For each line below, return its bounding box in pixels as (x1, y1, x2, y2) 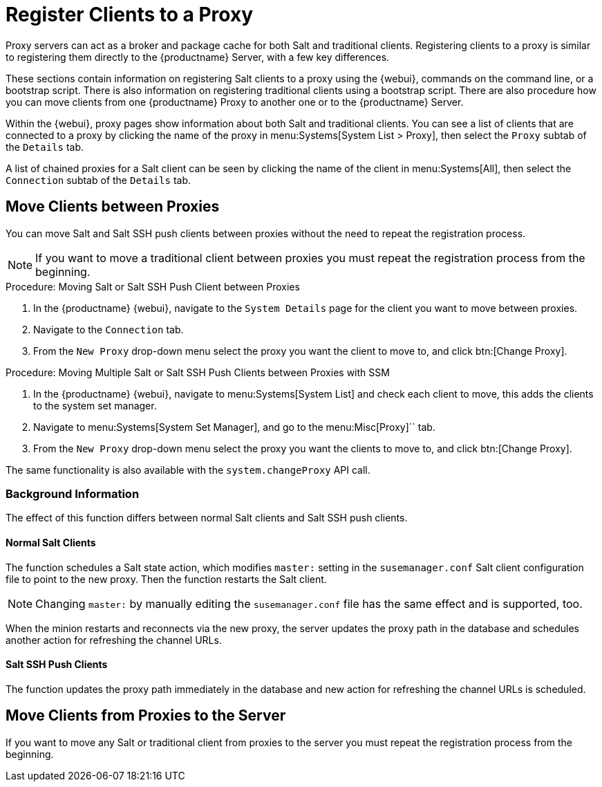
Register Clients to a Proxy (6, 3, 253, 26)
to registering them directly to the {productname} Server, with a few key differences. (6, 50, 390, 63)
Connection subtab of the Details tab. (6, 174, 191, 186)
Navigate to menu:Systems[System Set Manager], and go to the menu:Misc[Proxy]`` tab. (33, 420, 435, 433)
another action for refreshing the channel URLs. (6, 633, 222, 646)
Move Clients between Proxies (6, 198, 220, 216)
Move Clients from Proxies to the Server (6, 707, 286, 725)
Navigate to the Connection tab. (33, 323, 184, 335)
